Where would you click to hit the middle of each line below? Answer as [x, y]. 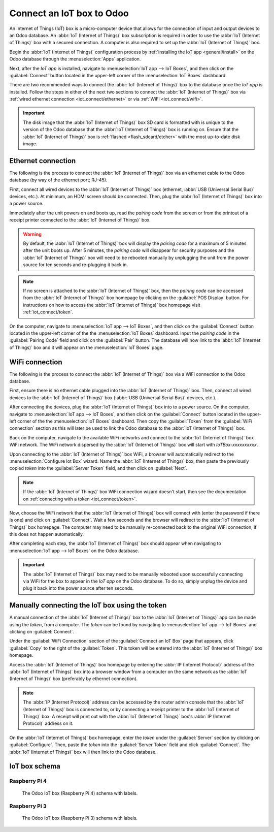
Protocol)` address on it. [48, 723]
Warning [32, 234]
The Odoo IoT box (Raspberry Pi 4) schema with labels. [80, 793]
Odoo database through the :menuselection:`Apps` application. [75, 59]
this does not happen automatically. [47, 534]
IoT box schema [35, 766]
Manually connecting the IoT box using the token [88, 605]
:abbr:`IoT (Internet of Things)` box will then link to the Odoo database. [83, 752]
